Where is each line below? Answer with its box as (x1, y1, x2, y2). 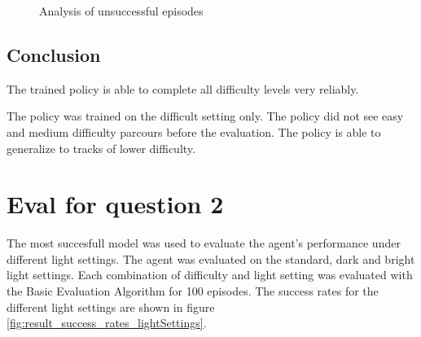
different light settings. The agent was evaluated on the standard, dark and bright (7, 250, 415, 267)
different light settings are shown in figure (7, 298, 215, 315)
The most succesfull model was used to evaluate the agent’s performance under (7, 234, 401, 252)
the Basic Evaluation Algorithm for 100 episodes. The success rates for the (7, 282, 379, 300)
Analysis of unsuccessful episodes (39, 2, 204, 19)
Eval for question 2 (7, 187, 224, 221)
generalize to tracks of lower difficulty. (7, 139, 195, 156)
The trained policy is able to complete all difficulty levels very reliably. (7, 80, 359, 97)
